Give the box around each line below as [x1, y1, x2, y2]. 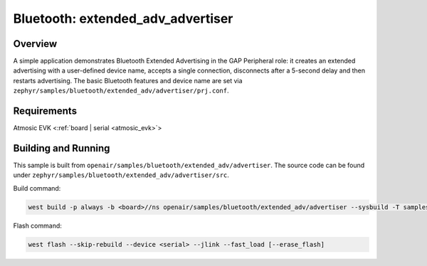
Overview [13, 38, 58, 50]
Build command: [13, 183, 61, 192]
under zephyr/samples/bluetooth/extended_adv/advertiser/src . [13, 171, 229, 179]
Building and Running [13, 142, 110, 154]
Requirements [13, 105, 78, 117]
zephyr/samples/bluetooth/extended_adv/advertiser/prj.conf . [13, 86, 229, 95]
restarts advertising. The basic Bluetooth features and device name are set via [13, 76, 243, 85]
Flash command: [13, 221, 62, 230]
